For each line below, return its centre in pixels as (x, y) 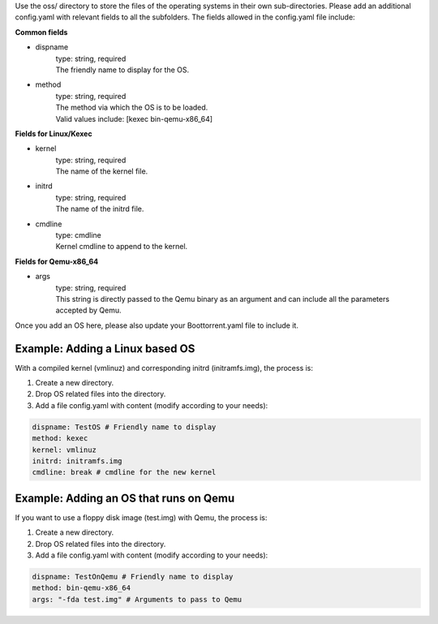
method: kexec (60, 439)
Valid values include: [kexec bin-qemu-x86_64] (134, 118)
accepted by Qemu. (88, 310)
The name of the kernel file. (102, 171)
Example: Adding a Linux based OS (105, 349)
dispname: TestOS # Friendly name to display (124, 427)
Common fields (41, 32)
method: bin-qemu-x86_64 (82, 588)
